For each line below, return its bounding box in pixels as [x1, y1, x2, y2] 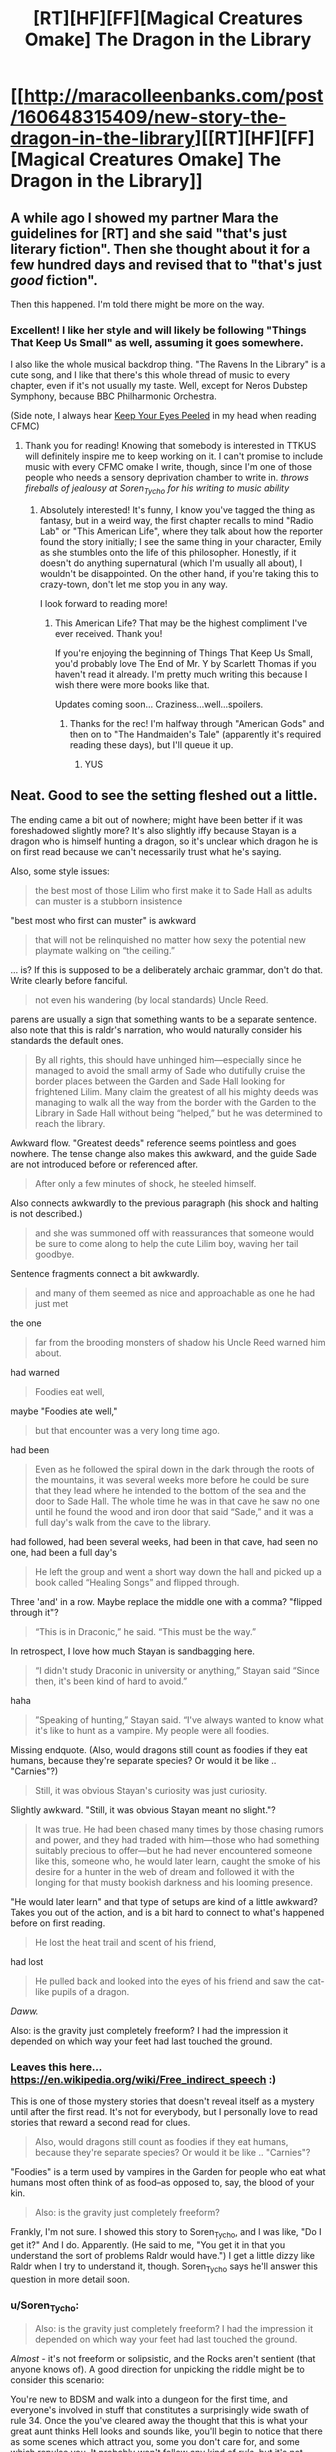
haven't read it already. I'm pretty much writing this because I [54, 668, 308, 681]
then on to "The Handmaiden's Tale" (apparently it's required [69, 728, 322, 741]
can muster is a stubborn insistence [34, 895, 183, 907]
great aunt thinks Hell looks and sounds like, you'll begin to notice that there [10, 2425, 323, 2437]
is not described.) [10, 1207, 83, 1219]
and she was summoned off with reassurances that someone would [34, 1227, 315, 1239]
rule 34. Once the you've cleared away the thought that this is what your [10, 2415, 308, 2427]
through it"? [10, 1606, 60, 1618]
